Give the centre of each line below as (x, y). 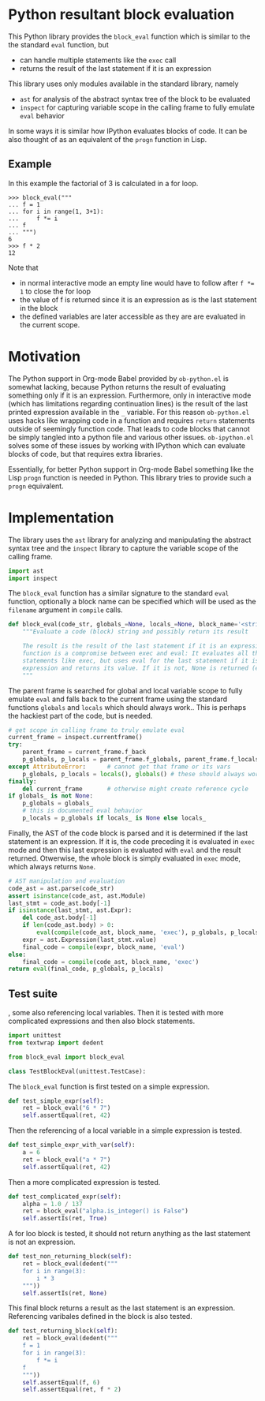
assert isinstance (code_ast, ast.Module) (77, 896)
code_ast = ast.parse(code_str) (61, 888)
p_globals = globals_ (58, 803)
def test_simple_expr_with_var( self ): (72, 1145)
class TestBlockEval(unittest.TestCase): (77, 1071)
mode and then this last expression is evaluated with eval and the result (125, 850)
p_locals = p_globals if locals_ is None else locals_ (114, 818)
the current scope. (50, 324)
